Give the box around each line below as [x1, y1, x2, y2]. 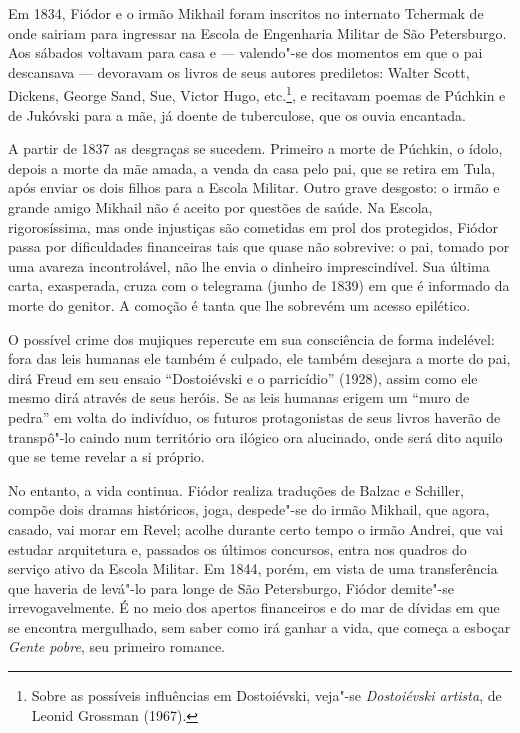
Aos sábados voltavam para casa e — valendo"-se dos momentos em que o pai [8, 42, 483, 63]
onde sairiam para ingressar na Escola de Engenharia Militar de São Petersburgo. [8, 22, 507, 43]
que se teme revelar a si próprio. [8, 446, 205, 467]
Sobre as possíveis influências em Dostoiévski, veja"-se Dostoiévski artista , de [31, 685, 502, 706]
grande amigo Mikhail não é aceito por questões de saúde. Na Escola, [8, 197, 433, 217]
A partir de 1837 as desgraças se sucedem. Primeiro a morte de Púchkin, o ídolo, [8, 138, 503, 159]
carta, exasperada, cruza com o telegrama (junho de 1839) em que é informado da [8, 275, 510, 296]
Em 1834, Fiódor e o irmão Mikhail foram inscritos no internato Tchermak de [8, 3, 484, 23]
